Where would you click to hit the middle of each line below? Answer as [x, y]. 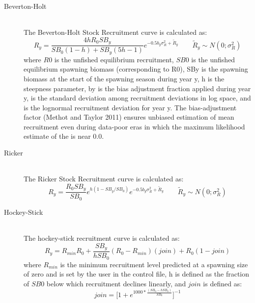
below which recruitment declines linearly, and [116, 283]
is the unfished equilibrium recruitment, [114, 59]
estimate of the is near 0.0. [64, 136]
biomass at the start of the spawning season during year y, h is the [124, 78]
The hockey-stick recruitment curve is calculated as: [102, 238]
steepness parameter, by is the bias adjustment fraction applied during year [137, 88]
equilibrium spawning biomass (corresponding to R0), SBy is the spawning [136, 69]
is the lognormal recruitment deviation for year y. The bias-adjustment [130, 107]
